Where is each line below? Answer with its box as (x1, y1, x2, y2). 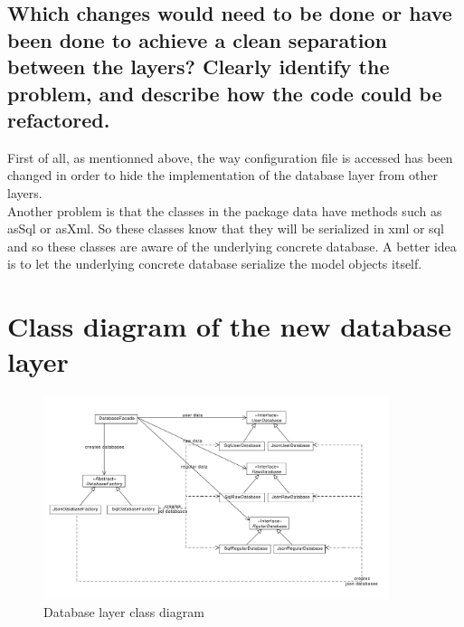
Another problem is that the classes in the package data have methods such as (7, 201, 442, 220)
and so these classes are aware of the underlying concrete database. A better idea (7, 236, 457, 255)
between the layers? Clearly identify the (7, 52, 390, 81)
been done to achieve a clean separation (7, 25, 387, 53)
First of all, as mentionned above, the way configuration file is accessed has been (7, 147, 453, 166)
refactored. (7, 105, 110, 133)
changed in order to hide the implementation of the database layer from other (7, 166, 438, 185)
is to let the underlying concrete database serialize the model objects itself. (7, 254, 422, 273)
